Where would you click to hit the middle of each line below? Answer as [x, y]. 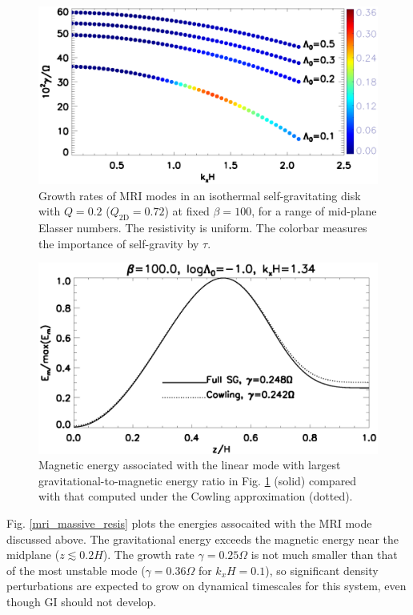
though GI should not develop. [82, 601]
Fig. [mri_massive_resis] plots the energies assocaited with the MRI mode [189, 523]
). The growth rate [148, 555]
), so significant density [322, 570]
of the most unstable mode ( [76, 570]
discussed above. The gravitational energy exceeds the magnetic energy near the [203, 539]
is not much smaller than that [324, 555]
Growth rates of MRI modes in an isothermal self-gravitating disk [200, 195]
